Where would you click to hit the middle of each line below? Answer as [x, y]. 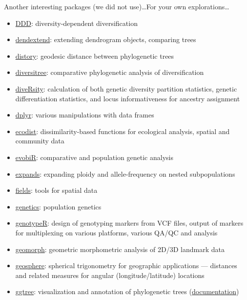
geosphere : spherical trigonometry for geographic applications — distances [126, 265]
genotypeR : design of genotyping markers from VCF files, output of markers [129, 223]
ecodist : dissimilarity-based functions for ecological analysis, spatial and [123, 131]
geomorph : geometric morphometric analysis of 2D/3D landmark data [120, 249]
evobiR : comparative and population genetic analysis [94, 157]
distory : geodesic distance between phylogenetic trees [95, 56]
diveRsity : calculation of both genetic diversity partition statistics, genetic [126, 88]
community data [40, 141]
